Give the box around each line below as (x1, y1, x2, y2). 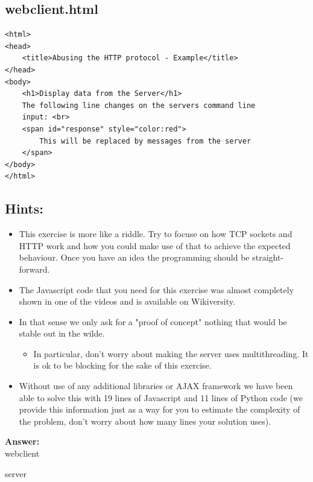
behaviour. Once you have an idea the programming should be (19, 251, 250, 264)
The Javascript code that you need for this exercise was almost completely (19, 283, 294, 296)
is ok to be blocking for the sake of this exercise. (33, 359, 212, 372)
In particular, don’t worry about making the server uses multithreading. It (33, 347, 309, 360)
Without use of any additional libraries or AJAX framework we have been (19, 379, 293, 392)
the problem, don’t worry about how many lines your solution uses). (19, 414, 271, 427)
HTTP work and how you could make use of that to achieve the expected (19, 239, 291, 252)
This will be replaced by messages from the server (39, 136, 251, 145)
